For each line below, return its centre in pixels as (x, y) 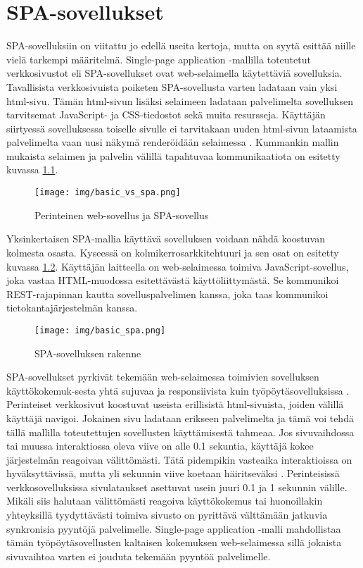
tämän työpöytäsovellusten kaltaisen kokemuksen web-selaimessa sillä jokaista (174, 542)
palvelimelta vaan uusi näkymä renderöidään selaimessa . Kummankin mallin (173, 142)
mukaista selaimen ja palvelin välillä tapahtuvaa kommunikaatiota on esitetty (173, 155)
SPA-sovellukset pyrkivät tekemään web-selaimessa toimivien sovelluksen (163, 377)
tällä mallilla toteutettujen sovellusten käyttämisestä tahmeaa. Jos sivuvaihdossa (180, 432)
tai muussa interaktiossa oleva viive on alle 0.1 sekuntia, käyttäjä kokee (160, 446)
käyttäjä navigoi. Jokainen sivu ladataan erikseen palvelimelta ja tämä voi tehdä (180, 418)
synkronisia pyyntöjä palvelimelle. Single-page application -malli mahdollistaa (174, 528)
